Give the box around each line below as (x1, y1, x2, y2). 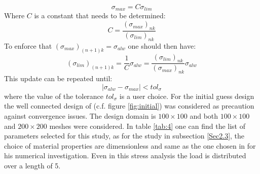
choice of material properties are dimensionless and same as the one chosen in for (4, 140, 256, 151)
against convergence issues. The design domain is (4, 110, 156, 121)
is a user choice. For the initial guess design (119, 90, 254, 101)
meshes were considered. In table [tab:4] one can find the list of (49, 120, 245, 131)
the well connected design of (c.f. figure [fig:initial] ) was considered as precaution (4, 100, 254, 111)
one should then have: (128, 40, 196, 51)
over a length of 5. (4, 160, 61, 170)
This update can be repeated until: (4, 73, 113, 84)
